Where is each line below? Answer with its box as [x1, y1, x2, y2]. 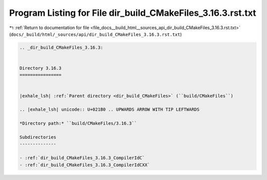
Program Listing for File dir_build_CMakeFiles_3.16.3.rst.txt [9, 7, 257, 18]
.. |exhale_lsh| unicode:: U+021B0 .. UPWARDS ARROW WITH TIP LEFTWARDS [19, 107, 200, 112]
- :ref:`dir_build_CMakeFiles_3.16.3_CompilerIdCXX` [19, 162, 150, 168]
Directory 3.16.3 [19, 66, 62, 71]
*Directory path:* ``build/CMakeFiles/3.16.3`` [19, 121, 137, 126]
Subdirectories [19, 135, 56, 140]
